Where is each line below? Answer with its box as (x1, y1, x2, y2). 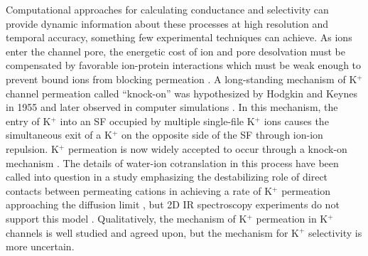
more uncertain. (6, 239, 75, 254)
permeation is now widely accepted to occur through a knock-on (67, 141, 347, 156)
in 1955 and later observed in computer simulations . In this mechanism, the (6, 100, 338, 114)
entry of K (6, 113, 51, 128)
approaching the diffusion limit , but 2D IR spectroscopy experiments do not (6, 197, 340, 212)
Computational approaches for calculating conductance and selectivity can (6, 2, 329, 16)
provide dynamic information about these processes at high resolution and (6, 16, 329, 31)
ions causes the (264, 113, 329, 128)
